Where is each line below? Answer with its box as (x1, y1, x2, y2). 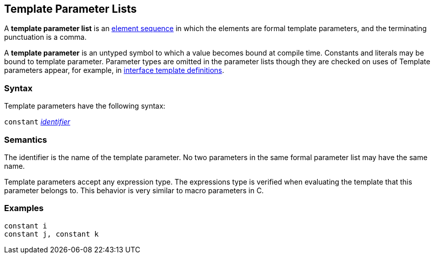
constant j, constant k (4, 229, 99, 238)
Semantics (4, 134, 47, 145)
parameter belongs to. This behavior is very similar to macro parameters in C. (4, 186, 264, 195)
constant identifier (4, 117, 70, 126)
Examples (4, 203, 44, 214)
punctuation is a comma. (4, 33, 87, 42)
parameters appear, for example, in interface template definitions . (4, 66, 224, 75)
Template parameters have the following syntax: (4, 101, 166, 111)
